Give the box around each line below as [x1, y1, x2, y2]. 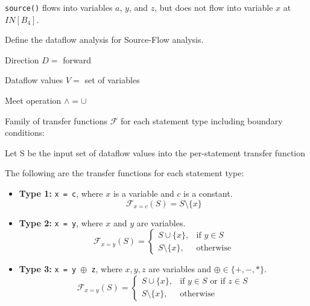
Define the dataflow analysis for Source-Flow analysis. [5, 33, 204, 46]
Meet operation [5, 94, 62, 107]
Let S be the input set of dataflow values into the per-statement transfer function [5, 146, 306, 159]
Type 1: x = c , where [19, 187, 103, 199]
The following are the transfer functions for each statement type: [5, 167, 244, 179]
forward [63, 53, 91, 66]
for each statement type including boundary [121, 114, 283, 127]
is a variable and [113, 187, 174, 199]
